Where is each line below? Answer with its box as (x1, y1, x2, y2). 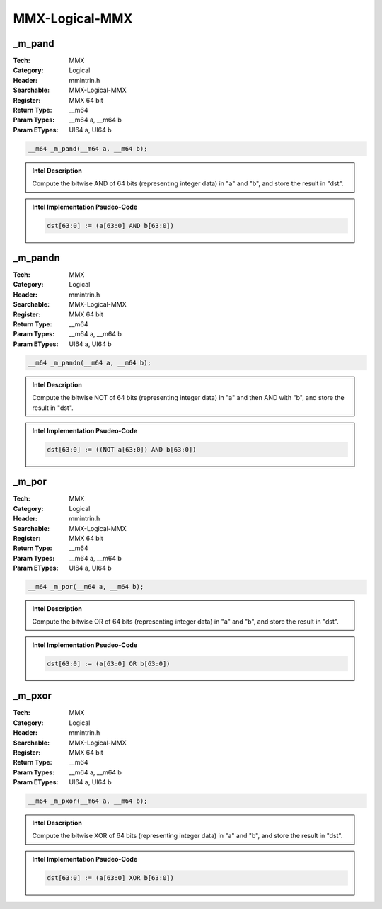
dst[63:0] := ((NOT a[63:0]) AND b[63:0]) (47, 445, 197, 453)
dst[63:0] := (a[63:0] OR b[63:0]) (47, 659, 170, 668)
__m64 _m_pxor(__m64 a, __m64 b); (28, 797, 148, 805)
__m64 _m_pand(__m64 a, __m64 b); (28, 144, 148, 152)
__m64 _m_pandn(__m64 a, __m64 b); (28, 358, 151, 367)
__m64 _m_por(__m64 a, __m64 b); (28, 583, 144, 591)
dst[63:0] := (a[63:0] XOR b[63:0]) (47, 874, 175, 881)
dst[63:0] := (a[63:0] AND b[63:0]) (47, 222, 175, 229)
